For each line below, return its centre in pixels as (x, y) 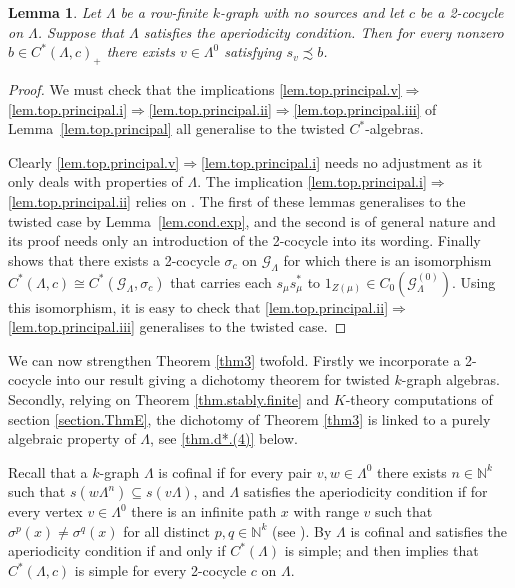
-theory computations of (419, 398)
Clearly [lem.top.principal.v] (94, 161)
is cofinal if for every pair (235, 471)
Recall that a (48, 471)
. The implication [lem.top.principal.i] (312, 181)
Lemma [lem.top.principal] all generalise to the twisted (176, 128)
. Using (473, 281)
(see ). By (301, 530)
